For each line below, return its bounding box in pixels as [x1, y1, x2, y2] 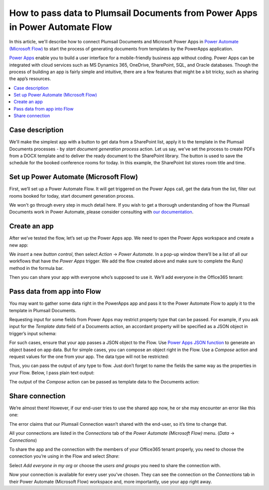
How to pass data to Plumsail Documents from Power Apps [9, 7, 258, 18]
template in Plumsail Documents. [9, 307, 77, 313]
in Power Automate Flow [9, 21, 112, 32]
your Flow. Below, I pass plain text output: [9, 369, 95, 375]
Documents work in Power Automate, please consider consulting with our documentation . [9, 209, 194, 215]
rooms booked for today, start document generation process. [9, 193, 134, 199]
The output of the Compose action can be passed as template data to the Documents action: [9, 379, 199, 385]
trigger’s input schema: [9, 330, 57, 336]
